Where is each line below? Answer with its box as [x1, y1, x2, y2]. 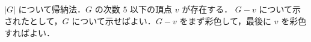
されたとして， [4, 14, 63, 27]
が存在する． [182, 3, 233, 15]
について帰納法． [18, 3, 86, 15]
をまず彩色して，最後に [179, 14, 272, 27]
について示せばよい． [72, 14, 156, 27]
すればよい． [4, 26, 55, 38]
